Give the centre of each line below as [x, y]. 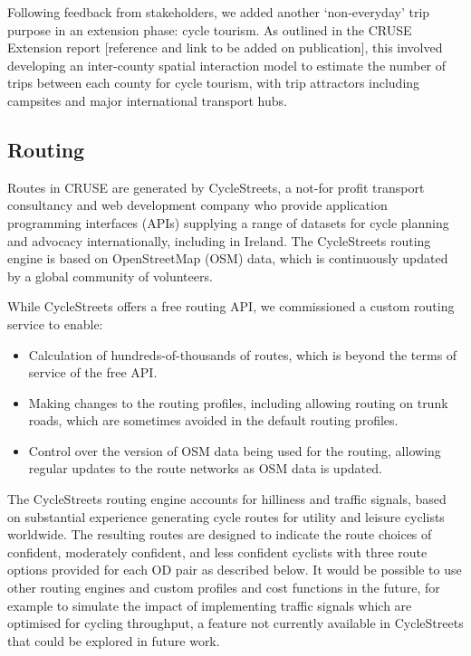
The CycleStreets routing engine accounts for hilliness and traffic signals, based [227, 499]
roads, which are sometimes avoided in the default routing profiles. [213, 420]
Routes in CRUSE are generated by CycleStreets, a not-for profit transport [216, 187]
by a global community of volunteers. [110, 276]
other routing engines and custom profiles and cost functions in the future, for [224, 588]
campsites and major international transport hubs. [147, 100]
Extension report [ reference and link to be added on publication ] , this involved [225, 48]
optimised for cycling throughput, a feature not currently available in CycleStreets [235, 623]
